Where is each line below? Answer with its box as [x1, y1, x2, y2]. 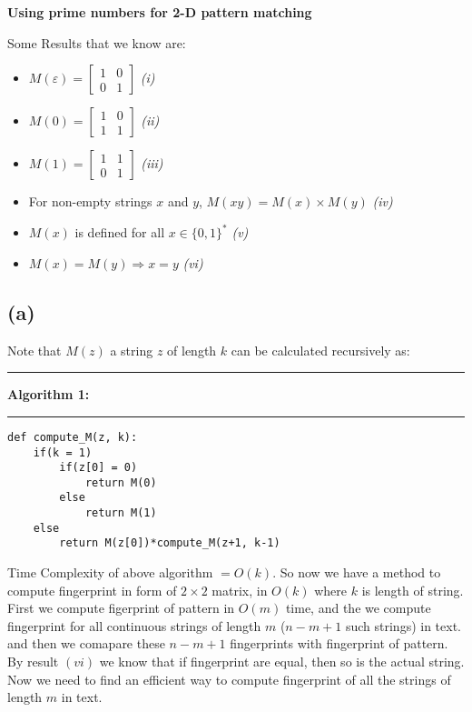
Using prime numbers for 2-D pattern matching [7, 3, 312, 21]
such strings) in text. [345, 616, 462, 635]
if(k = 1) [33, 446, 93, 459]
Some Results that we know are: [7, 33, 186, 52]
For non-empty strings [28, 192, 152, 211]
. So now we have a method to [272, 563, 441, 582]
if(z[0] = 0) [59, 461, 138, 475]
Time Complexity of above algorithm [7, 563, 213, 582]
